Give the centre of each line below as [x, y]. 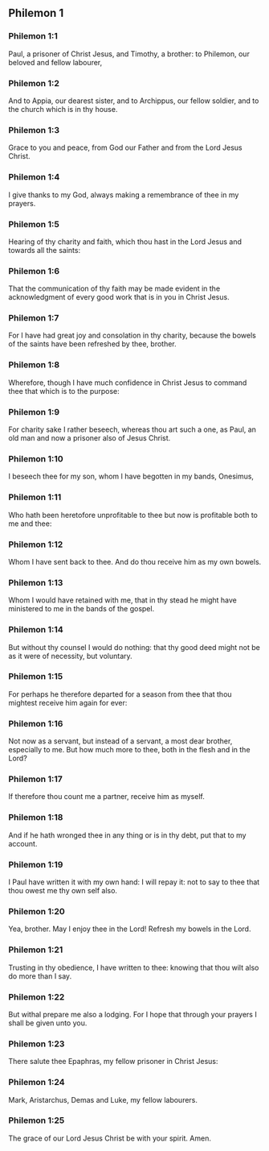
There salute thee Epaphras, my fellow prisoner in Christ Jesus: [113, 1062]
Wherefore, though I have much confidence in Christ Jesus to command [128, 383]
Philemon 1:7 [34, 318]
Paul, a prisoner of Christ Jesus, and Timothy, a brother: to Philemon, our [129, 54]
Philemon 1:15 [36, 677]
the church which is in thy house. [63, 109]
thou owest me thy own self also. [63, 891]
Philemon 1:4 [34, 177]
